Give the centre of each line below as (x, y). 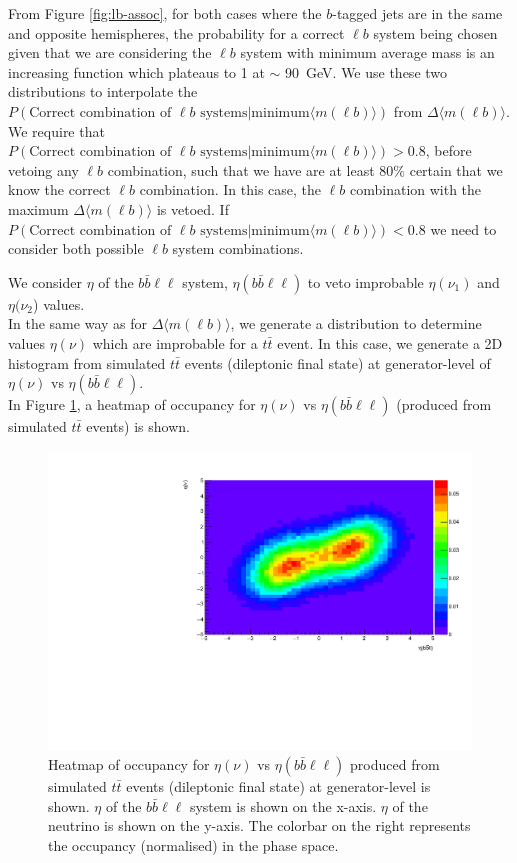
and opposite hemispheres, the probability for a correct (176, 32)
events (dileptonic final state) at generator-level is (278, 785)
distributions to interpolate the (103, 91)
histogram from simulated (87, 362)
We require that (56, 130)
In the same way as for (77, 323)
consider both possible (76, 248)
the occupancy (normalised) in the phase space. (193, 844)
